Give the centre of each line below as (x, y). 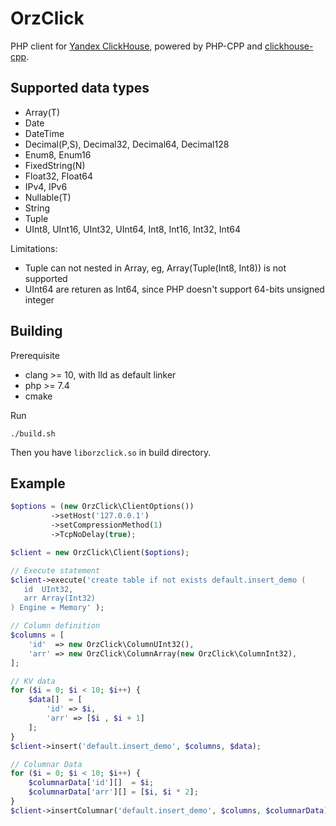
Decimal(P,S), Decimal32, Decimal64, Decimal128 (127, 144)
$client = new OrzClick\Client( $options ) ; (100, 552)
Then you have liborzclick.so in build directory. (111, 452)
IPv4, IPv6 (46, 186)
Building (36, 331)
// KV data (33, 681)
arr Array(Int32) (60, 598)
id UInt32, (48, 589)
